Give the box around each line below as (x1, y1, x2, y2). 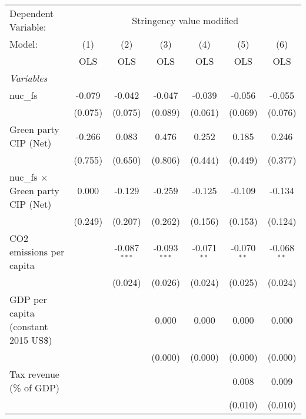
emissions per (9, 245, 65, 258)
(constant (9, 320, 48, 333)
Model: (9, 37, 38, 51)
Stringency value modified (132, 13, 239, 27)
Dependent (9, 6, 54, 20)
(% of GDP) (9, 381, 60, 394)
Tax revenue (9, 367, 59, 381)
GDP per (9, 292, 47, 306)
